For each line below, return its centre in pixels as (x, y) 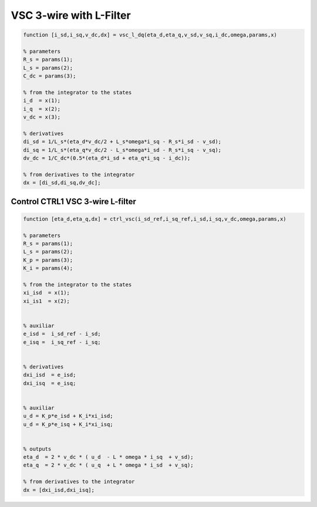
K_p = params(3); (48, 260)
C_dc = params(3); (50, 76)
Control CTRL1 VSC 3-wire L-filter (73, 202)
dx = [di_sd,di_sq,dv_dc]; (62, 183)
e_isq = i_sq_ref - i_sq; (62, 342)
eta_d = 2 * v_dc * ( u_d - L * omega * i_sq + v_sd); (108, 457)
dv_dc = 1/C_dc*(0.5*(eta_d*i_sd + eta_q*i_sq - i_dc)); (107, 158)
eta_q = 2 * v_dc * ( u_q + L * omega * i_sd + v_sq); (108, 465)
